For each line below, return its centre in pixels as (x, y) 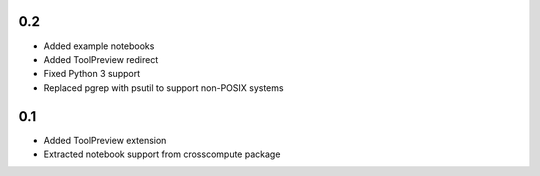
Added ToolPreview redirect (101, 59)
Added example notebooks (99, 46)
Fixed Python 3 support (91, 74)
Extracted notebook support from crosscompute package (162, 154)
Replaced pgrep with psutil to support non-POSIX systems (163, 87)
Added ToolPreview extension (105, 140)
